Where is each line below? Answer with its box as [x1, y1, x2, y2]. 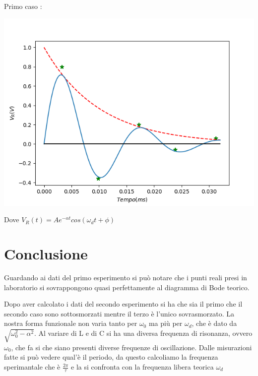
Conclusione [4, 243, 88, 263]
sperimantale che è [4, 362, 61, 372]
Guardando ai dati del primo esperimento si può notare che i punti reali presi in [4, 272, 247, 282]
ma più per [148, 318, 183, 328]
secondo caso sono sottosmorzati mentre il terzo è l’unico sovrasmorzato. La [4, 308, 235, 318]
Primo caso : [4, 1, 42, 11]
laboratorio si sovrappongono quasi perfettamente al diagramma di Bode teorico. [4, 282, 250, 292]
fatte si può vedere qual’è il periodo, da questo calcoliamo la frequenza [4, 352, 218, 362]
